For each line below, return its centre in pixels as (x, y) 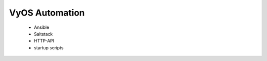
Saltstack (43, 34)
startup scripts (49, 48)
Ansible (42, 27)
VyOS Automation (47, 13)
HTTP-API (44, 41)
